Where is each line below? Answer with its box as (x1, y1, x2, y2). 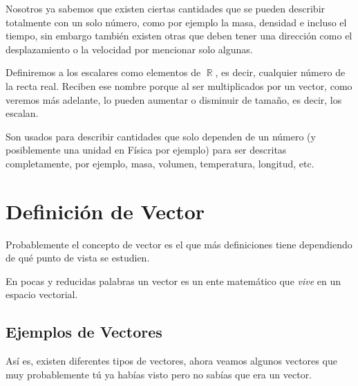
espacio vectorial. (6, 287, 78, 302)
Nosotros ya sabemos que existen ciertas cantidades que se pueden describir (6, 1, 326, 15)
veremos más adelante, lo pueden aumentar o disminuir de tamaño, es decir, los (6, 92, 342, 107)
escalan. (6, 106, 39, 120)
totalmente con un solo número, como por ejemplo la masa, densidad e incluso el (6, 15, 347, 29)
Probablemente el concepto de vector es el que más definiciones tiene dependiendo (6, 237, 352, 251)
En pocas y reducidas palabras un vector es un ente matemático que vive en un (6, 273, 341, 288)
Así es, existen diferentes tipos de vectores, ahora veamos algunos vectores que (6, 353, 337, 368)
